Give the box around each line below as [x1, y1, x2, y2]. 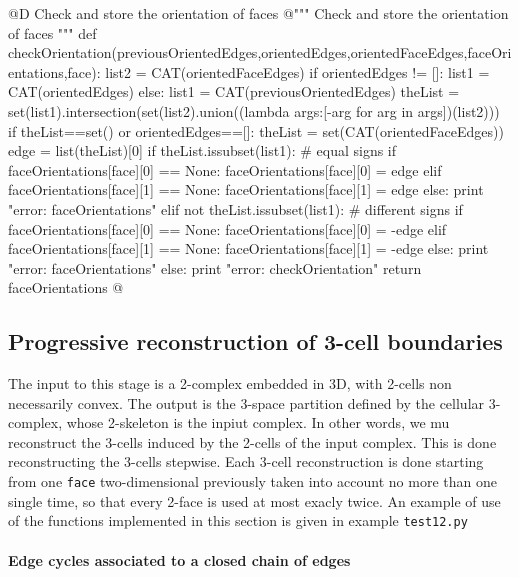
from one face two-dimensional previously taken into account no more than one [8, 471, 497, 492]
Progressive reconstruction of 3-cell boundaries [8, 326, 503, 357]
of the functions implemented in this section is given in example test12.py [8, 510, 468, 531]
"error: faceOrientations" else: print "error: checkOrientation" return [8, 257, 422, 278]
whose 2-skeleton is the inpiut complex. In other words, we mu [66, 412, 450, 433]
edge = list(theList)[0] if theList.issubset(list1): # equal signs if [8, 140, 397, 161]
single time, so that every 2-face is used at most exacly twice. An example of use [8, 490, 501, 511]
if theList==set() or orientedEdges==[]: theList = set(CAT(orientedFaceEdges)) [8, 120, 504, 141]
